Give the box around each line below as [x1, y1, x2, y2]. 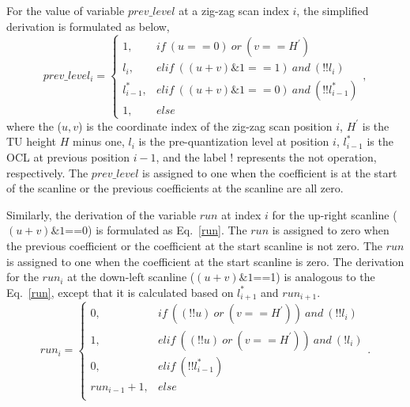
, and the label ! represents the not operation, [156, 148, 377, 165]
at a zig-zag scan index [179, 2, 289, 18]
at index [221, 206, 261, 223]
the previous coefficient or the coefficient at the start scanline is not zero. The [6, 237, 382, 253]
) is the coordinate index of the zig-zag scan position [78, 117, 333, 134]
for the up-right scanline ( [272, 206, 397, 223]
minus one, [72, 133, 125, 150]
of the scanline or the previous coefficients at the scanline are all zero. [6, 180, 344, 196]
